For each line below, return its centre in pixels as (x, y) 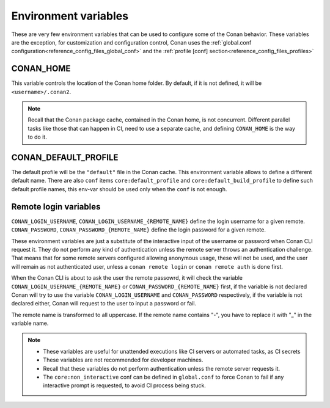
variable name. (30, 323)
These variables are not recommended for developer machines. (123, 360)
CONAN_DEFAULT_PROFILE (65, 158)
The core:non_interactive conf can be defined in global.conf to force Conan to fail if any (163, 377)
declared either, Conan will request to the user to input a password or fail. (104, 304)
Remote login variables (56, 207)
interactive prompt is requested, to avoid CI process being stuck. (124, 385)
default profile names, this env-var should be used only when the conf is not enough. (119, 189)
